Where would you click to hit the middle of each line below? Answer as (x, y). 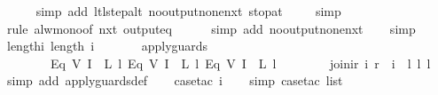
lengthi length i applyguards (107, 46)
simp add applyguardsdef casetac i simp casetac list (175, 80)
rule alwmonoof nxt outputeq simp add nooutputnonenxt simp (211, 28)
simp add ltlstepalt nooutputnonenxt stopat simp (188, 11)
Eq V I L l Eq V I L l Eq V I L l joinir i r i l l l (240, 63)
